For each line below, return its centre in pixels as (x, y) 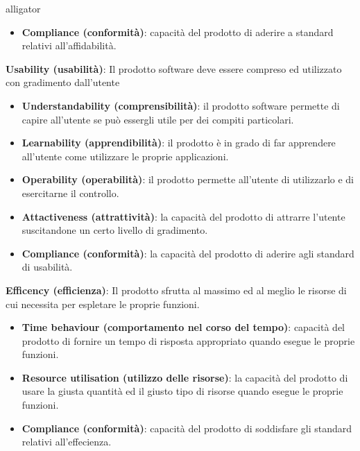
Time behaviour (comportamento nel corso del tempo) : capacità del (183, 327)
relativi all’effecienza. (67, 442)
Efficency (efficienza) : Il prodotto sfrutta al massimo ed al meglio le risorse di (176, 290)
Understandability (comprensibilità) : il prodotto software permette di (181, 105)
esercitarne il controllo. (70, 193)
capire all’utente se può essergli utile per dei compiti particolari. (158, 119)
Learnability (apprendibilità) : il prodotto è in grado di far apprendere (179, 143)
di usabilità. (47, 267)
